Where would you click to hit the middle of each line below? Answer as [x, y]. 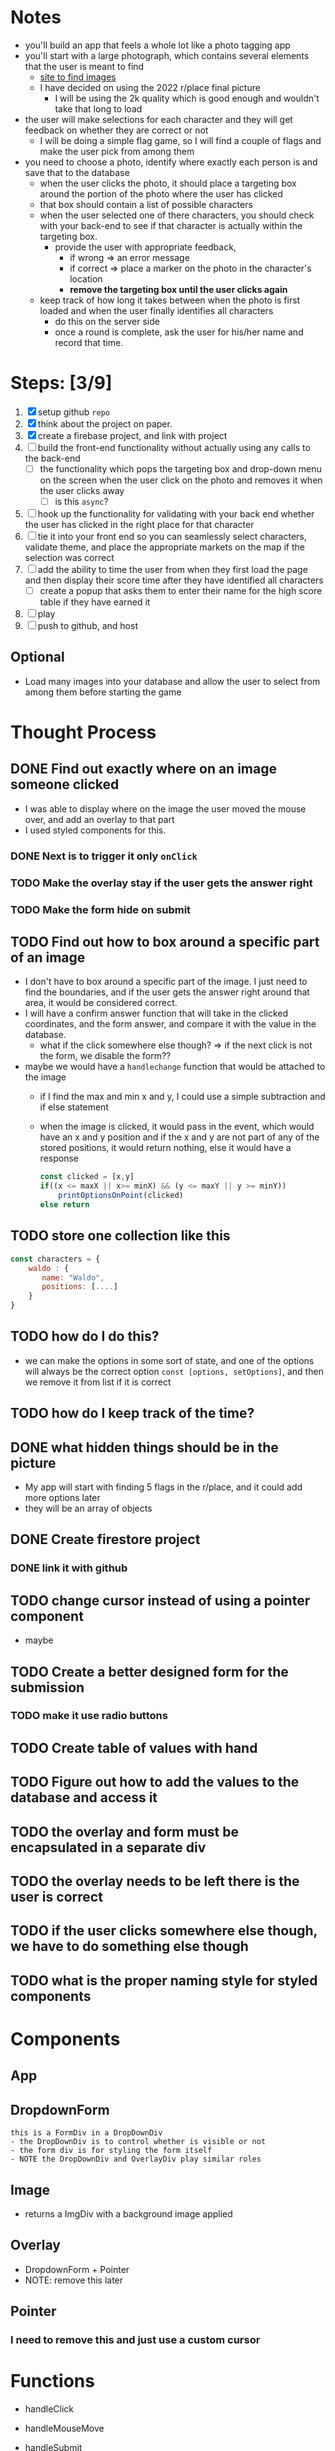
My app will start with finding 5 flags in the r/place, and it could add [163, 1487]
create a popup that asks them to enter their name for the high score [181, 590]
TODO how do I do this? [85, 1336]
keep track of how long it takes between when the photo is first [170, 300]
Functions [52, 2381]
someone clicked [65, 784]
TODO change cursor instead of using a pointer [160, 1600]
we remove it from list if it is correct [98, 1382]
